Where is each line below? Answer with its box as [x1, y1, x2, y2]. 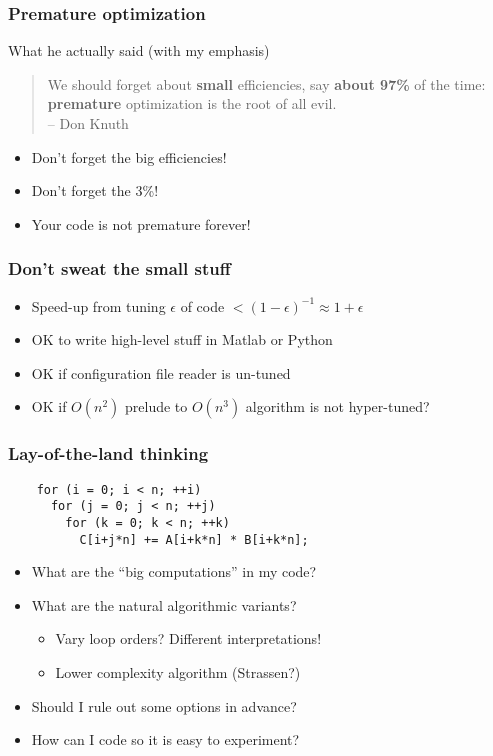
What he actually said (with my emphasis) [8, 40, 270, 61]
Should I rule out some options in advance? [31, 695, 297, 716]
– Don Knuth [47, 113, 129, 133]
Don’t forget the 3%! [31, 180, 159, 201]
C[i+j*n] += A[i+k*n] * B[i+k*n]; [79, 532, 309, 547]
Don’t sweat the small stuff [8, 256, 231, 281]
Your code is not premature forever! [31, 213, 251, 234]
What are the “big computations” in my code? [31, 561, 317, 582]
